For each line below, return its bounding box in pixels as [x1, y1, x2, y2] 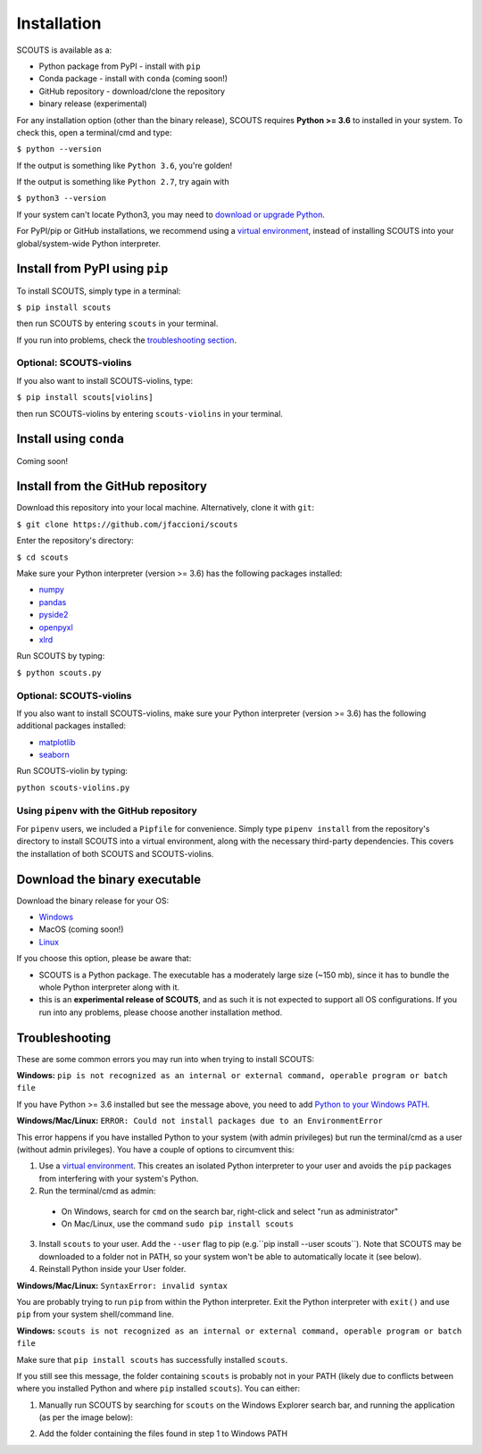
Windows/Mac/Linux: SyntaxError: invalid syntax [16, 1280, 228, 1291]
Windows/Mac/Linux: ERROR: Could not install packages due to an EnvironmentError [16, 1116, 383, 1126]
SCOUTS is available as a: [16, 45, 112, 55]
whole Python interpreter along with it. [38, 982, 180, 993]
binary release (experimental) [38, 98, 147, 109]
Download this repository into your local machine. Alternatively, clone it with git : [16, 503, 315, 513]
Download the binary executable [16, 871, 202, 887]
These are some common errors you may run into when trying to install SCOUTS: [16, 1053, 315, 1064]
